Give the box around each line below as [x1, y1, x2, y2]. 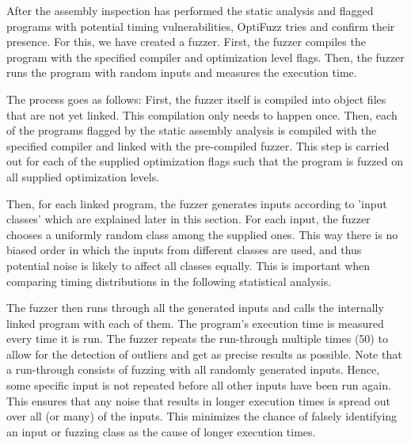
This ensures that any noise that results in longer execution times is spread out [6, 392, 390, 409]
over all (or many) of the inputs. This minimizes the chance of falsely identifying [6, 408, 398, 424]
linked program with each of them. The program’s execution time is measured [6, 314, 384, 331]
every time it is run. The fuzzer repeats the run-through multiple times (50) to [6, 330, 388, 347]
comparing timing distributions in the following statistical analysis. [6, 272, 332, 289]
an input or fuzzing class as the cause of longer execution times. [6, 423, 316, 439]
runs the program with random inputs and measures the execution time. [6, 64, 357, 81]
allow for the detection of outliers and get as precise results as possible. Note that [6, 345, 402, 362]
